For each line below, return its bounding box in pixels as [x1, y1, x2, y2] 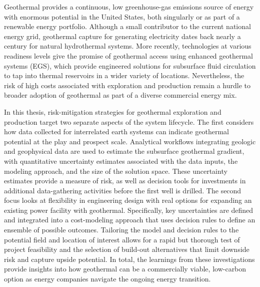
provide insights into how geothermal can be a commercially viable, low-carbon [4, 263, 246, 274]
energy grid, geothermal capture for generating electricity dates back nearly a [4, 31, 241, 41]
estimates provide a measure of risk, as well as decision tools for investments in [4, 175, 246, 186]
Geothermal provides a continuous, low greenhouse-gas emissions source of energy [4, 2, 254, 12]
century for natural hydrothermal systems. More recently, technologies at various [4, 41, 251, 51]
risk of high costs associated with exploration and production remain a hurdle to [4, 80, 250, 90]
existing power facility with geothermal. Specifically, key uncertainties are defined [4, 204, 253, 215]
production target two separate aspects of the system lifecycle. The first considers [4, 116, 254, 127]
